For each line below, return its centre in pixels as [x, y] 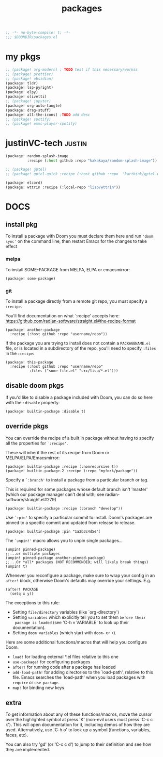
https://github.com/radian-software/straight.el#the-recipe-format [71, 321]
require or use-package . [36, 682]
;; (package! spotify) [28, 119]
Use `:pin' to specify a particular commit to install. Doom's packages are [79, 517]
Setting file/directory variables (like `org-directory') [66, 612]
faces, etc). [17, 735]
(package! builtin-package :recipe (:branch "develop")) [64, 508]
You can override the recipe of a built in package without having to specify [80, 438]
